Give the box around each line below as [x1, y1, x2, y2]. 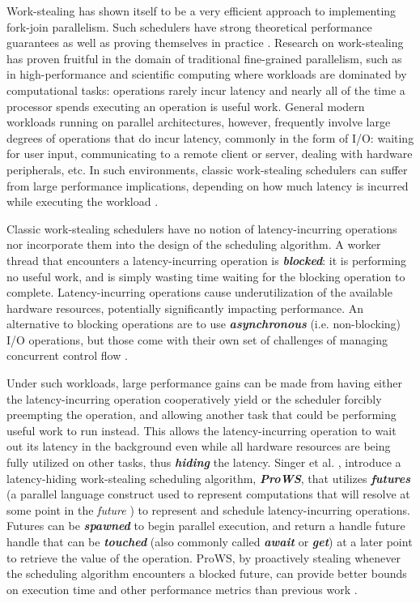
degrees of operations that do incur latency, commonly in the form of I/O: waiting [6, 129, 414, 146]
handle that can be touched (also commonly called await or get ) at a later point [6, 533, 413, 550]
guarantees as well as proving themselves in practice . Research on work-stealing [6, 34, 404, 51]
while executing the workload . [6, 193, 159, 210]
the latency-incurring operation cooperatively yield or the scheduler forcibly [6, 390, 382, 407]
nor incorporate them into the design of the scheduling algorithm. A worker [6, 236, 381, 253]
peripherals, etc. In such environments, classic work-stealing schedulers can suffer [6, 160, 408, 177]
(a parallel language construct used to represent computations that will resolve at [6, 485, 410, 502]
